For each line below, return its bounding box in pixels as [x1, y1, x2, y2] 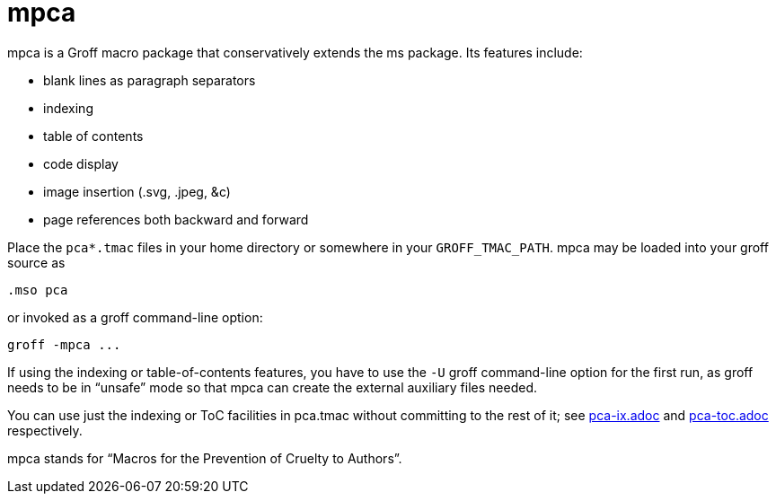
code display [43, 155, 119, 171]
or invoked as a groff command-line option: [7, 309, 263, 325]
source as [7, 254, 66, 270]
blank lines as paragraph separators [43, 72, 256, 88]
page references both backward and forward [43, 211, 309, 227]
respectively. [7, 422, 83, 438]
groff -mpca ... [7, 337, 121, 352]
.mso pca [7, 282, 68, 297]
